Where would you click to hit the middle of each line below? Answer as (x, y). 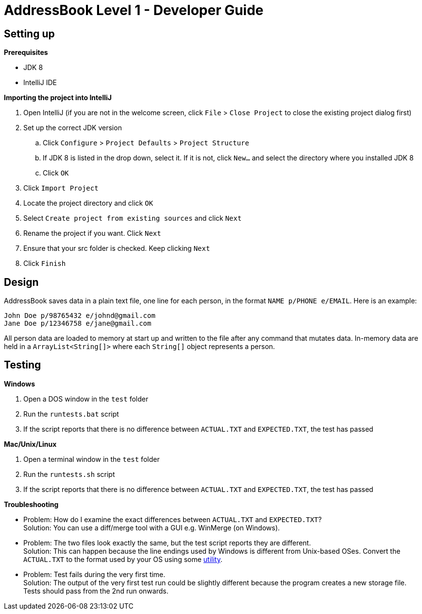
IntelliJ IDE (40, 83)
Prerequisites (26, 53)
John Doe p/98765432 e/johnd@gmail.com (80, 316)
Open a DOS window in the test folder (86, 399)
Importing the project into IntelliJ (58, 98)
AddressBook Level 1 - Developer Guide (134, 10)
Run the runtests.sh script (69, 474)
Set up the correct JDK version (73, 128)
